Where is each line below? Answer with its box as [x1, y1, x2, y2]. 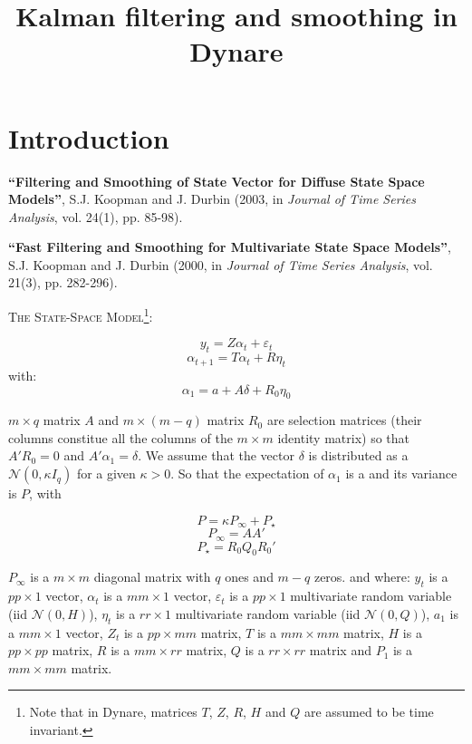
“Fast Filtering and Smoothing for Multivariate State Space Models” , [8, 237, 451, 256]
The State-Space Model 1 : [8, 304, 153, 325]
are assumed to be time [303, 702, 434, 721]
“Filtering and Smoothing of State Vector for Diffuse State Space [8, 171, 425, 190]
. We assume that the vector [138, 446, 294, 465]
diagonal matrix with [93, 567, 211, 586]
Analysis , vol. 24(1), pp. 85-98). [8, 207, 183, 226]
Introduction [8, 119, 169, 156]
